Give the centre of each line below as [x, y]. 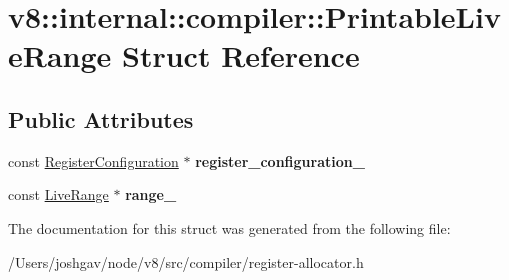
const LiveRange [58, 194]
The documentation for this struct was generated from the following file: [229, 227]
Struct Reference [241, 55]
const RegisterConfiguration [93, 160]
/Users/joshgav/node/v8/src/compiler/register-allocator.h [186, 261]
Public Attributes [101, 118]
